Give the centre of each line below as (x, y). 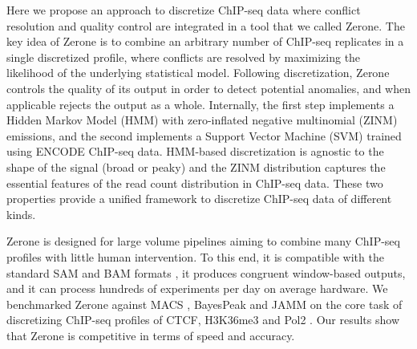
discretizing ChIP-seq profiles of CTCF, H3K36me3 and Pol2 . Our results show (203, 320)
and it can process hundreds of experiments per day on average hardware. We (197, 288)
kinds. (21, 214)
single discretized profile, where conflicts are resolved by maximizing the (184, 57)
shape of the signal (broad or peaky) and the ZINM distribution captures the (196, 166)
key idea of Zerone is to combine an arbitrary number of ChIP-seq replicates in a (205, 41)
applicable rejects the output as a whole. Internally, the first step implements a (200, 104)
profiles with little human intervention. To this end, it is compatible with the (195, 256)
